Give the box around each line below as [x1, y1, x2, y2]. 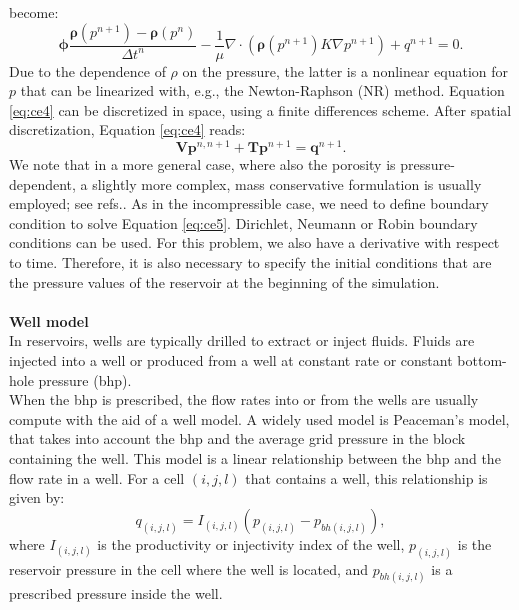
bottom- [457, 350, 507, 371]
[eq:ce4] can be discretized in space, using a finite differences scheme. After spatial [9, 99, 512, 120]
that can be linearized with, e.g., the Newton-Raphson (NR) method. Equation [20, 80, 505, 101]
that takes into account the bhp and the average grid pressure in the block [9, 428, 466, 449]
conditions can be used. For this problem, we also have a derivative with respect [9, 232, 500, 253]
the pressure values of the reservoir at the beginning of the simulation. [9, 271, 440, 292]
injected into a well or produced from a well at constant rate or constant [9, 350, 453, 371]
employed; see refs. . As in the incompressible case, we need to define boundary [9, 193, 489, 214]
